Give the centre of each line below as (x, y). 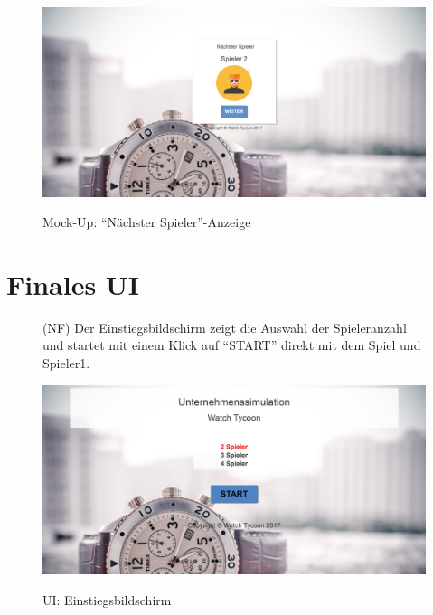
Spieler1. (66, 363)
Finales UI (73, 284)
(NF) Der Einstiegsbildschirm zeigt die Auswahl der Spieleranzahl (225, 327)
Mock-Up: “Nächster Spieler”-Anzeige (147, 222)
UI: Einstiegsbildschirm (107, 599)
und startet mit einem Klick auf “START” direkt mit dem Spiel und (232, 345)
